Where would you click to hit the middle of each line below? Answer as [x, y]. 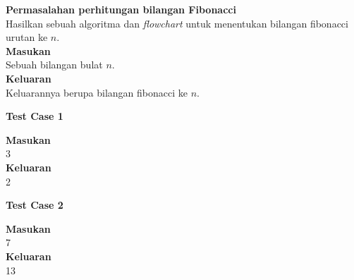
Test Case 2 [35, 205]
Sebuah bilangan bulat [54, 65]
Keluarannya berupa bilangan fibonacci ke [97, 92]
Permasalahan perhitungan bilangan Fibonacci [121, 9]
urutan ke [27, 37]
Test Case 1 [35, 116]
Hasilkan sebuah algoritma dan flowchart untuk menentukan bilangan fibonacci [177, 23]
